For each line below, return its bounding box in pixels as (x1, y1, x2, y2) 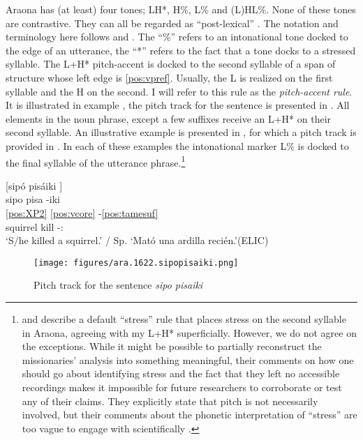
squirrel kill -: (6, 219, 64, 234)
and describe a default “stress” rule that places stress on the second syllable (22, 312, 346, 326)
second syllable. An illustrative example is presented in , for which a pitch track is (6, 125, 357, 139)
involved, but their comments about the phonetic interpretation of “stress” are (22, 407, 357, 422)
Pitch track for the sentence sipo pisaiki (34, 278, 203, 292)
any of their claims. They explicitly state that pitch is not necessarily (22, 393, 318, 408)
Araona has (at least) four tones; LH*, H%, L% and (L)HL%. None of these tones (6, 2, 356, 16)
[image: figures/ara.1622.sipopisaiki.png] (34, 257, 239, 268)
